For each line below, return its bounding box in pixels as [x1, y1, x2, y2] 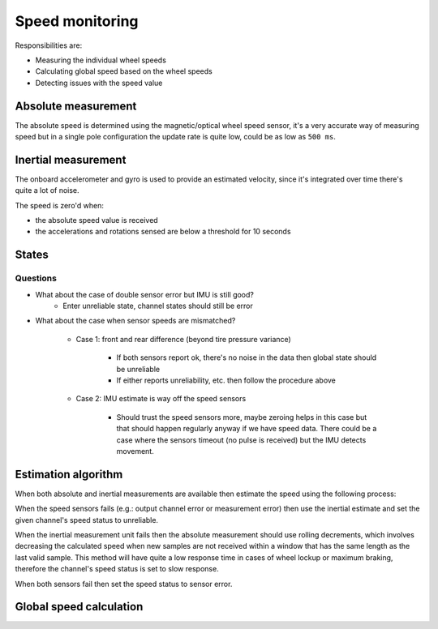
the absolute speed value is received [35, 216, 158, 225]
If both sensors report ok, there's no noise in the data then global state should [116, 353, 377, 362]
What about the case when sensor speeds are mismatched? [35, 316, 236, 326]
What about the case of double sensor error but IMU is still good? [35, 289, 255, 299]
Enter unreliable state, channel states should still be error [62, 301, 253, 311]
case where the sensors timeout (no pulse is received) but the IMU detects [116, 434, 367, 445]
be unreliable [116, 364, 161, 374]
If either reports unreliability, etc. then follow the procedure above [116, 375, 337, 385]
